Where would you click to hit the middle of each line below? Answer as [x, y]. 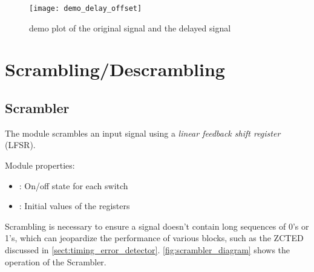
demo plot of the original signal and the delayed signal [130, 28]
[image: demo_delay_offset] [86, 8]
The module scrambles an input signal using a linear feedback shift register [143, 133]
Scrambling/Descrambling [115, 69]
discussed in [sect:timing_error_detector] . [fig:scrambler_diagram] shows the [148, 249]
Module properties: [40, 165]
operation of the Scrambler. [56, 261]
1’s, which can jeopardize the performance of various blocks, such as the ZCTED [154, 238]
